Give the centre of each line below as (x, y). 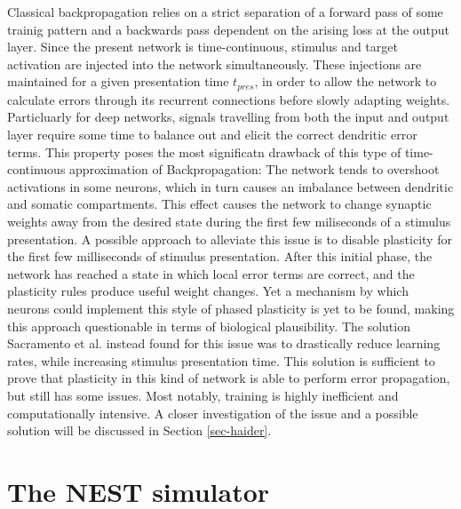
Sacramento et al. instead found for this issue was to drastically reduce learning (224, 343)
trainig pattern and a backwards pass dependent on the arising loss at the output (229, 29)
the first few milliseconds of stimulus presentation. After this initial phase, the (220, 256)
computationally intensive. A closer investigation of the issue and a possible (213, 413)
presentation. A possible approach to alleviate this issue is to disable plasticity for (230, 239)
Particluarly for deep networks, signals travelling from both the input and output (228, 117)
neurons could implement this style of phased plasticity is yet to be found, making (231, 308)
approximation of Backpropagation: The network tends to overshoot (254, 169)
